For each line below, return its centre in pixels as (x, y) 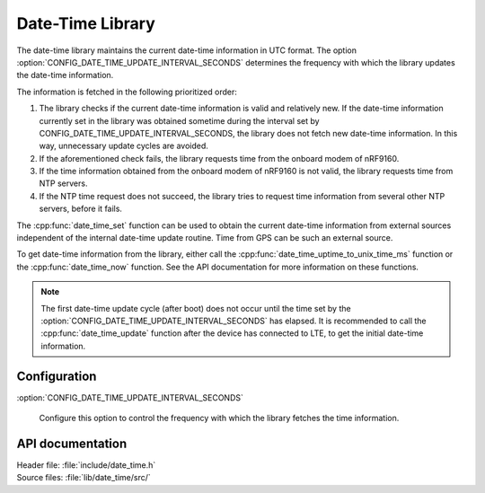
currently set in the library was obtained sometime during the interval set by (179, 120)
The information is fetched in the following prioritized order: (127, 92)
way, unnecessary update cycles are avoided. (123, 146)
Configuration (57, 376)
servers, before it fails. (81, 209)
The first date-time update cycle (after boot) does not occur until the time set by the (196, 308)
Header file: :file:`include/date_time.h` (86, 465)
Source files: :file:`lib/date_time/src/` (84, 478)
